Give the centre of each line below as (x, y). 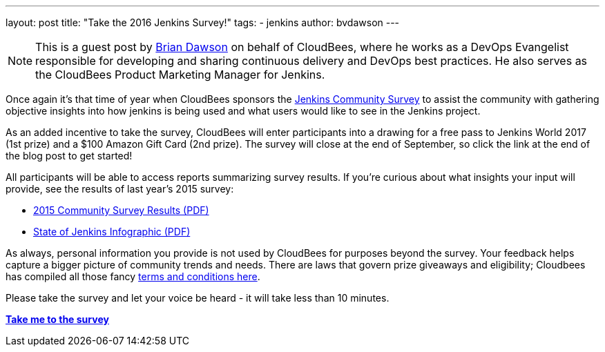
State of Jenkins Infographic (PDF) (112, 232)
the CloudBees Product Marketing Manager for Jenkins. (180, 75)
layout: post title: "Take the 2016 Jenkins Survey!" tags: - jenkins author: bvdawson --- (203, 22)
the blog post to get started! (69, 156)
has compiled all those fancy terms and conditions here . (133, 276)
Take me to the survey (57, 319)
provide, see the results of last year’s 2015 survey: (120, 189)
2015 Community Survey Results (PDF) (121, 210)
